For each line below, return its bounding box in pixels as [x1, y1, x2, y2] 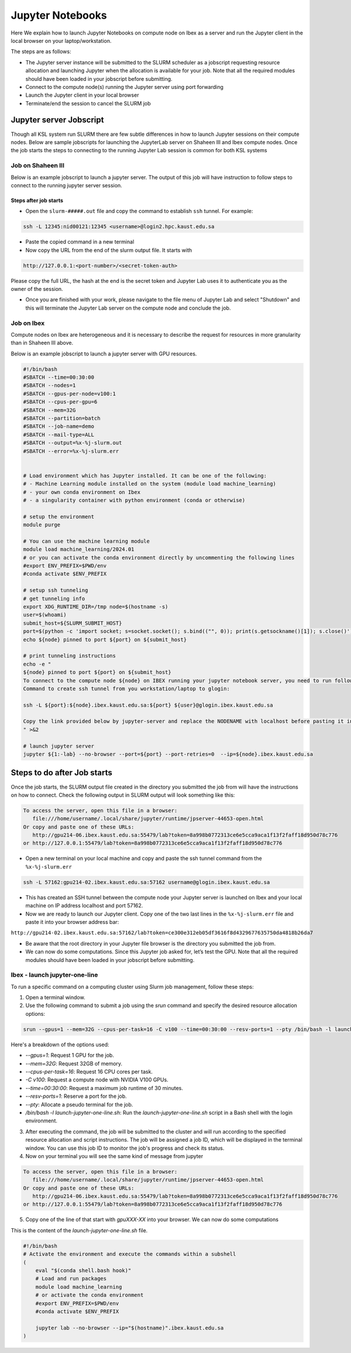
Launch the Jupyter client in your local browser [25, 91, 139, 99]
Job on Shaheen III [11, 162, 64, 170]
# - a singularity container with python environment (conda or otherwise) [23, 496, 246, 503]
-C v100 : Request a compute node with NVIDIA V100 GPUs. [25, 1076, 169, 1083]
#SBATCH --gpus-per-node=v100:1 [23, 390, 116, 397]
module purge [23, 522, 61, 528]
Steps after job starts [11, 197, 64, 204]
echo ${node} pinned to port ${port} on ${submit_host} [23, 636, 187, 643]
